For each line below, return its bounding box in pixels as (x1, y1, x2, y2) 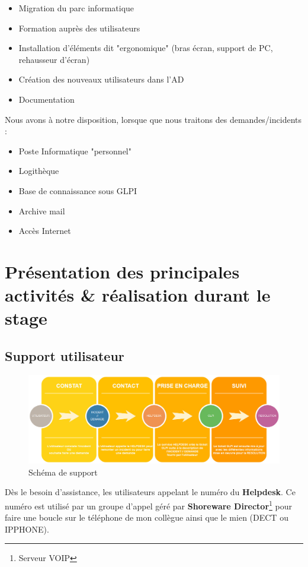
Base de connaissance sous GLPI (18, 184, 137, 197)
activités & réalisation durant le (5, 283, 271, 307)
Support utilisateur (5, 346, 124, 365)
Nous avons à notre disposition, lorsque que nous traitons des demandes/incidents (5, 113, 302, 125)
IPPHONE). (5, 522, 49, 535)
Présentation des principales (5, 259, 240, 283)
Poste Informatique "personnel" (18, 144, 131, 157)
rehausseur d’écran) (18, 53, 90, 65)
